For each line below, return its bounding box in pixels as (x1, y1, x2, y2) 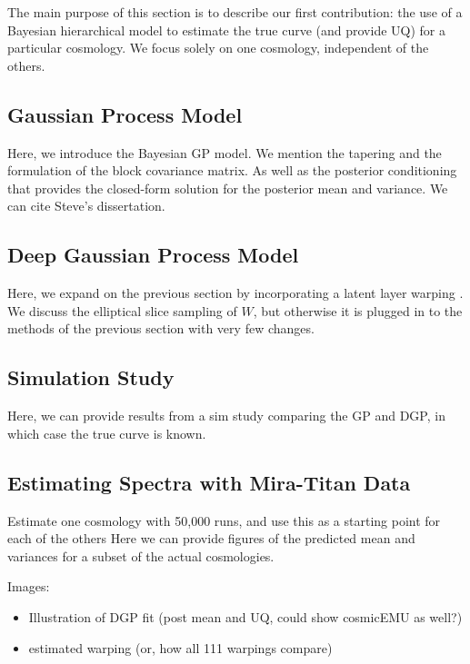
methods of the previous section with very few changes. (7, 319, 315, 338)
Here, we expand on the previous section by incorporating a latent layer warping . (7, 283, 464, 302)
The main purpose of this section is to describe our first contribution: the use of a (7, 3, 463, 21)
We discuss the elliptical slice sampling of (7, 301, 237, 320)
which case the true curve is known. (7, 423, 206, 442)
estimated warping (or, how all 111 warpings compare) (28, 638, 333, 657)
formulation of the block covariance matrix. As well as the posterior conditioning (7, 161, 457, 180)
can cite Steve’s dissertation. (7, 196, 165, 215)
